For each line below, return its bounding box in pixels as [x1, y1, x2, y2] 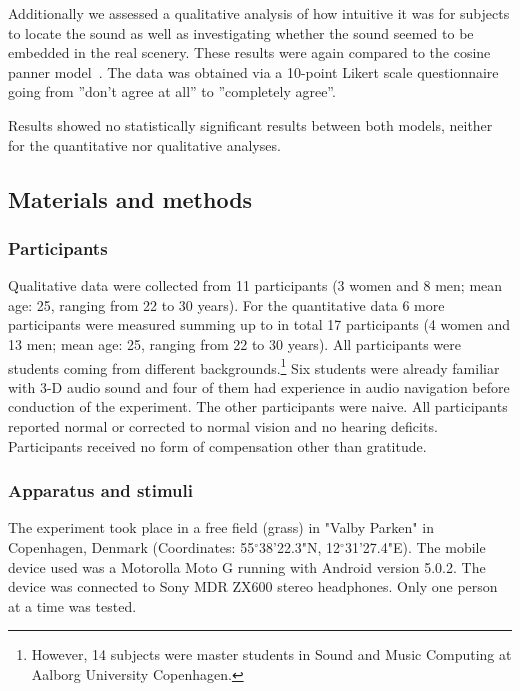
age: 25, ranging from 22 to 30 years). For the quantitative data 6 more [8, 294, 445, 315]
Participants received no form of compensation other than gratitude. [8, 435, 427, 456]
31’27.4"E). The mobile [344, 536, 486, 557]
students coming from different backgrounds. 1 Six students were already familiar [8, 354, 500, 378]
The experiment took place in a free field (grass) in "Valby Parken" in [8, 517, 434, 538]
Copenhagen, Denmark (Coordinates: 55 [8, 536, 255, 557]
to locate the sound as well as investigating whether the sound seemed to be [8, 22, 474, 43]
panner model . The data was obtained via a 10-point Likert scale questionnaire [8, 61, 499, 82]
